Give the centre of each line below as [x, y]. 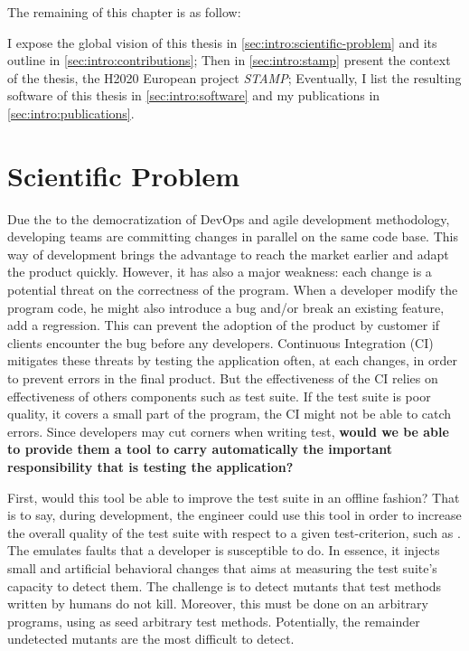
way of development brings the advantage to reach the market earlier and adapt [228, 254]
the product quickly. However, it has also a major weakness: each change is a [220, 272]
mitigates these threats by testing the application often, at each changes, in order [232, 360]
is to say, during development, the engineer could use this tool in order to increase [234, 515]
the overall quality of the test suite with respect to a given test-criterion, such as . [234, 532]
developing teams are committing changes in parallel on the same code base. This [233, 236]
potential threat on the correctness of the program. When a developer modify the [233, 290]
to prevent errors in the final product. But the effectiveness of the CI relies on [223, 378]
